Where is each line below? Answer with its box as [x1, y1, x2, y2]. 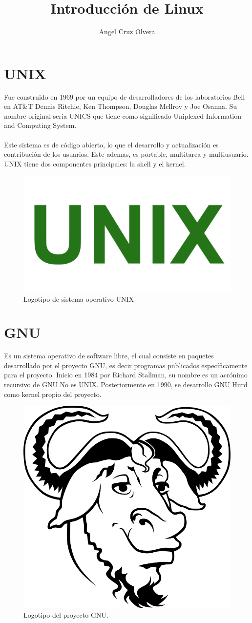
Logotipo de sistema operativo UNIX [23, 293, 134, 304]
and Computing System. [4, 120, 77, 130]
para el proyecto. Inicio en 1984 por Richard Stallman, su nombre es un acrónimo [4, 370, 248, 380]
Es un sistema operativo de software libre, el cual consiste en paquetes [4, 351, 214, 361]
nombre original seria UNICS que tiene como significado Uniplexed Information [4, 110, 242, 121]
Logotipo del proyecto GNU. [23, 610, 108, 620]
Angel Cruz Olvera [99, 26, 155, 37]
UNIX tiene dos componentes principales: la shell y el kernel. [4, 158, 186, 168]
